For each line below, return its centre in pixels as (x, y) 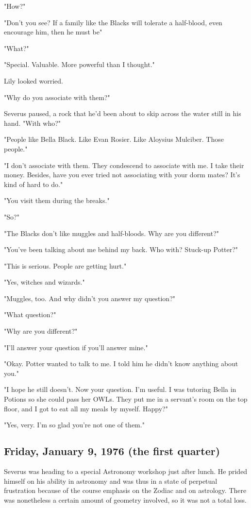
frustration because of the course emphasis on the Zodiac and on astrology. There (125, 490)
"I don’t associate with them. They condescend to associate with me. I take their (124, 165)
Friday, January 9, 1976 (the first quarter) (112, 451)
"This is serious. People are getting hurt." (65, 265)
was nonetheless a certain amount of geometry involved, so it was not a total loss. (125, 500)
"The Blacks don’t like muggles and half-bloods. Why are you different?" (112, 233)
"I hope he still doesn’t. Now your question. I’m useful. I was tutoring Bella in (120, 389)
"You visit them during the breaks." (57, 200)
